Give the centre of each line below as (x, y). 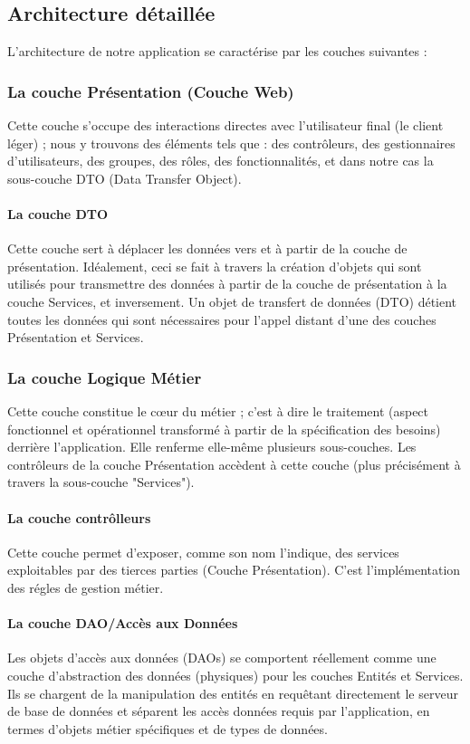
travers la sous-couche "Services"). (101, 482)
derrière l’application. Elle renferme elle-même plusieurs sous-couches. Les (212, 447)
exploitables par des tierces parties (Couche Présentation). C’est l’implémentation (234, 570)
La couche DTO (58, 213)
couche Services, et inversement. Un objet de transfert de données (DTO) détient (232, 301)
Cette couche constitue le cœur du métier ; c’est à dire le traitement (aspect (218, 410)
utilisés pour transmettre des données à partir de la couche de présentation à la (227, 284)
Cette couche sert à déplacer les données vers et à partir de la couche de (207, 248)
